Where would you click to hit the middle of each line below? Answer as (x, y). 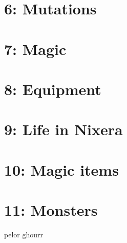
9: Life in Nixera (63, 129)
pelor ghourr (24, 234)
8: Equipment (53, 89)
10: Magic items (61, 169)
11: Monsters (51, 210)
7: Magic (35, 49)
